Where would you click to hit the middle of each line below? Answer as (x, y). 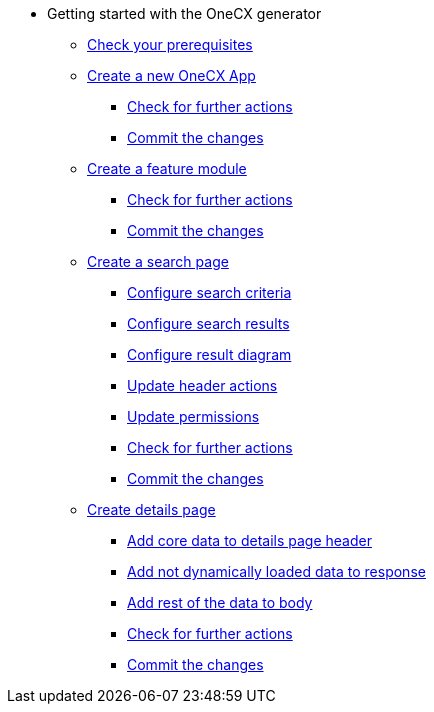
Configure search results (208, 323)
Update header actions (202, 385)
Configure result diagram (209, 354)
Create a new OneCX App (171, 75)
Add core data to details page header (249, 540)
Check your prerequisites (170, 44)
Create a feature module (167, 168)
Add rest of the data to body (220, 602)
